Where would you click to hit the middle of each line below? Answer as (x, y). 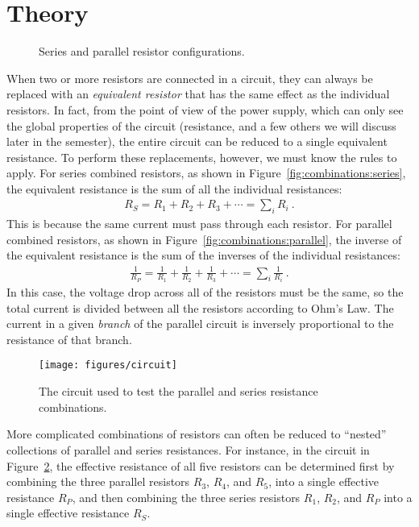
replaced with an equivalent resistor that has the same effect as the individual (198, 94)
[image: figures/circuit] (108, 365)
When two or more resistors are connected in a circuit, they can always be (190, 78)
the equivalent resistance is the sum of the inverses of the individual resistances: (203, 255)
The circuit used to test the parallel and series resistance (178, 391)
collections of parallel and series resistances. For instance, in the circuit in (188, 449)
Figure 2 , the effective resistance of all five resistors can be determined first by (201, 465)
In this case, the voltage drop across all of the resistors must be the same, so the (205, 292)
